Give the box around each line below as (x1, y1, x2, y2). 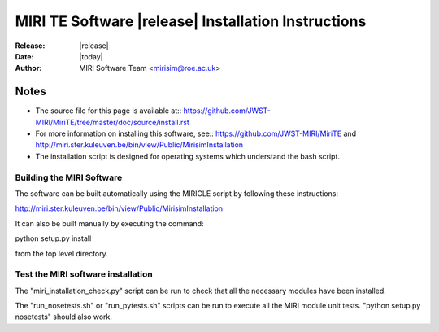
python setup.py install (15, 234, 92, 243)
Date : (15, 51, 34, 61)
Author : (15, 63, 42, 73)
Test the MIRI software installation (15, 269, 154, 280)
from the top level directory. (15, 248, 109, 258)
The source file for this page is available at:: (35, 106, 182, 116)
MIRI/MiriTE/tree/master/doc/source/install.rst (35, 117, 190, 127)
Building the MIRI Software (15, 172, 123, 183)
